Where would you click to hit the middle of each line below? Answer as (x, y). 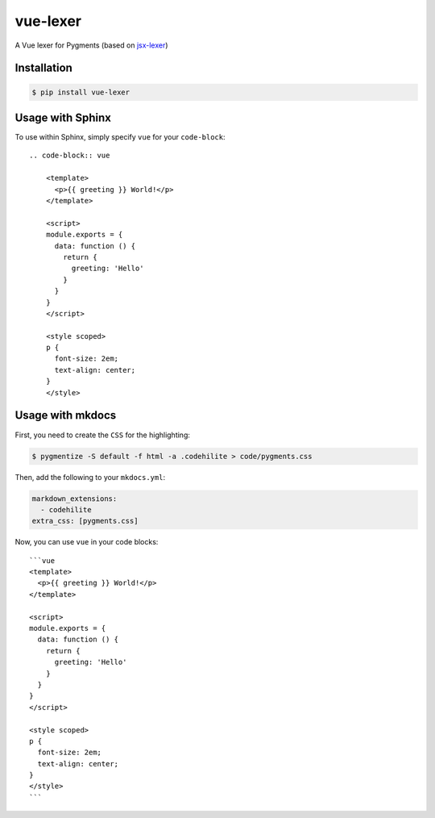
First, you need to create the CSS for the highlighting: (103, 435)
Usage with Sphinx (63, 117)
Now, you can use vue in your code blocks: (87, 542)
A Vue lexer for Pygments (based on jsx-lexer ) (91, 45)
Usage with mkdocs (66, 415)
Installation (43, 68)
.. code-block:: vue (70, 156)
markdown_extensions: (75, 499)
